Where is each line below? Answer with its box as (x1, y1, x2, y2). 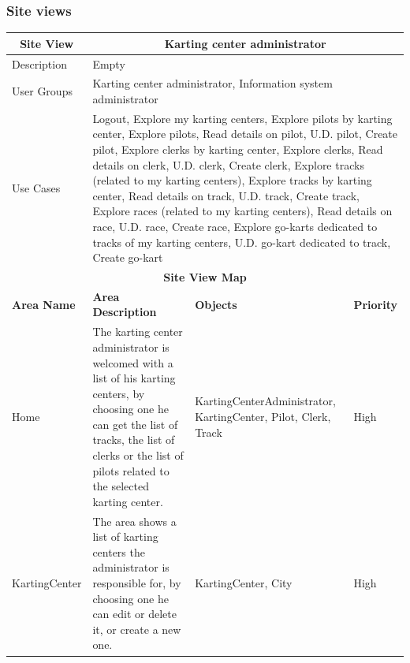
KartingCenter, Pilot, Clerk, (195, 408, 331, 425)
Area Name (12, 296, 76, 312)
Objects (195, 296, 237, 312)
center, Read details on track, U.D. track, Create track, (92, 187, 360, 203)
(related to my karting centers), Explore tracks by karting (92, 172, 372, 188)
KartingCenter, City (195, 575, 293, 591)
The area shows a (92, 512, 177, 529)
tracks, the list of (92, 431, 175, 448)
